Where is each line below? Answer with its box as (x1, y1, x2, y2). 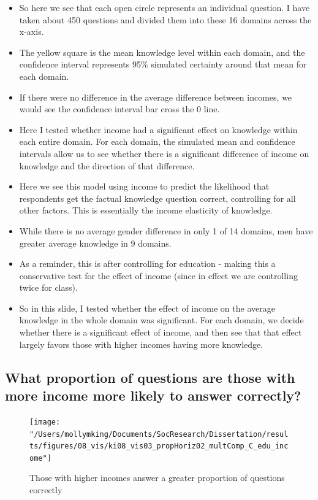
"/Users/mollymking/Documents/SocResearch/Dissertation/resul (29, 429, 289, 439)
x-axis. (19, 25, 44, 38)
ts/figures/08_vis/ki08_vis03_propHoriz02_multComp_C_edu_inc (29, 442, 289, 451)
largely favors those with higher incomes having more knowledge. (19, 337, 263, 350)
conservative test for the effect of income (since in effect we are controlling (19, 269, 298, 282)
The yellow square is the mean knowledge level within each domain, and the (19, 45, 305, 58)
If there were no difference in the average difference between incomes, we (19, 90, 292, 103)
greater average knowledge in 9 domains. (19, 236, 172, 249)
